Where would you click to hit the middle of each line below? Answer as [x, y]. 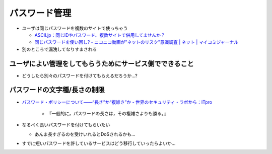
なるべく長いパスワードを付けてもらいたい [66, 125]
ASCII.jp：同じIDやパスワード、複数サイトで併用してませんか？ [100, 35]
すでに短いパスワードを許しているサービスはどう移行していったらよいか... [99, 143]
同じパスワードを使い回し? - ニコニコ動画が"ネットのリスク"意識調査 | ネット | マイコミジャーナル [137, 42]
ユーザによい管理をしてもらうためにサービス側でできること [101, 64]
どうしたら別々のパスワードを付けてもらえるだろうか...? [80, 75]
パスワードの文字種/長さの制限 [57, 90]
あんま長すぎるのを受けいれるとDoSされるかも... [85, 134]
